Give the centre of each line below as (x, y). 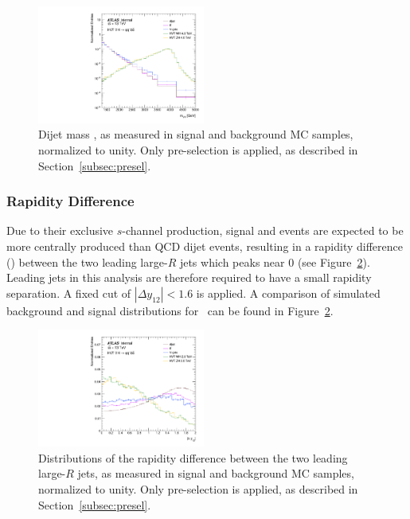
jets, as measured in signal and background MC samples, (216, 473)
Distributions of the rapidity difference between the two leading (193, 457)
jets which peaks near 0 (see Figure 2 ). (275, 261)
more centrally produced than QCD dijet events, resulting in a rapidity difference (205, 246)
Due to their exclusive (60, 230)
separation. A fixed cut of (69, 293)
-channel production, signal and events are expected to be (263, 230)
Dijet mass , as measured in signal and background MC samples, (196, 134)
